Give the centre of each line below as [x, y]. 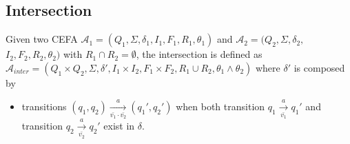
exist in [119, 126]
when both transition [220, 106]
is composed [319, 67]
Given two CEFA [42, 39]
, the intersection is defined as [199, 54]
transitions [44, 106]
